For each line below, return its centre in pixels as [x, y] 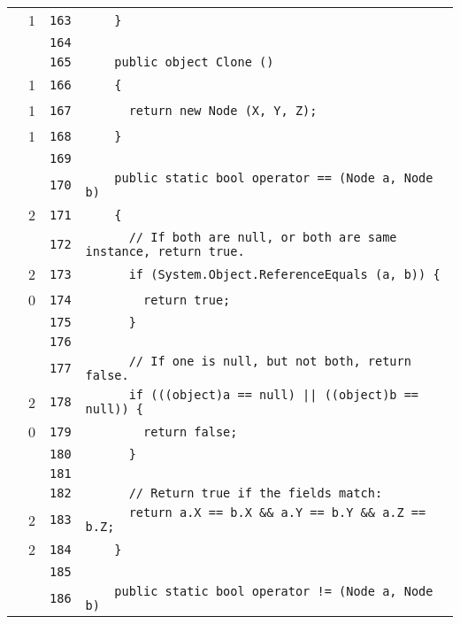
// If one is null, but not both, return [270, 361]
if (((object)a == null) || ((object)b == [274, 395]
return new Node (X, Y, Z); [223, 110]
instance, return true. [165, 251]
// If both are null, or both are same [263, 237]
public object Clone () [194, 62]
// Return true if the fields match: [256, 493]
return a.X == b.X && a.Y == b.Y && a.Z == [277, 512]
